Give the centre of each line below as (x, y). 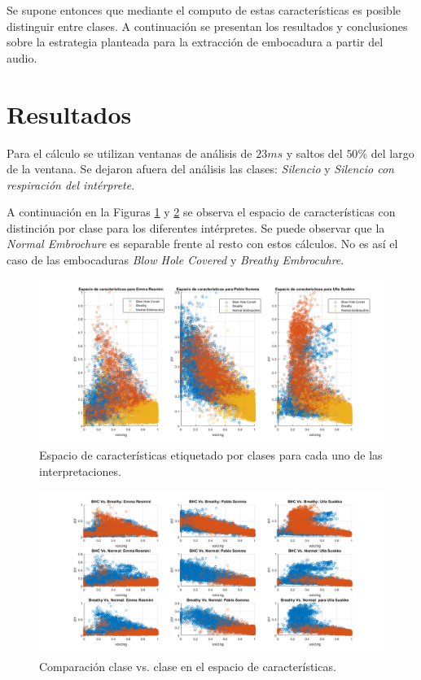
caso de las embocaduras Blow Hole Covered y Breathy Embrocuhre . (175, 260)
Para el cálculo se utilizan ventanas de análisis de (129, 153)
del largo (392, 153)
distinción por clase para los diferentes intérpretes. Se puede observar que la (196, 227)
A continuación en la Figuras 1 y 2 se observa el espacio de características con (201, 212)
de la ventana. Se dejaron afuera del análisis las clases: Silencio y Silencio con (200, 169)
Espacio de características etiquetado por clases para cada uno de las (211, 455)
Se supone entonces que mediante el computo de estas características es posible (204, 10)
